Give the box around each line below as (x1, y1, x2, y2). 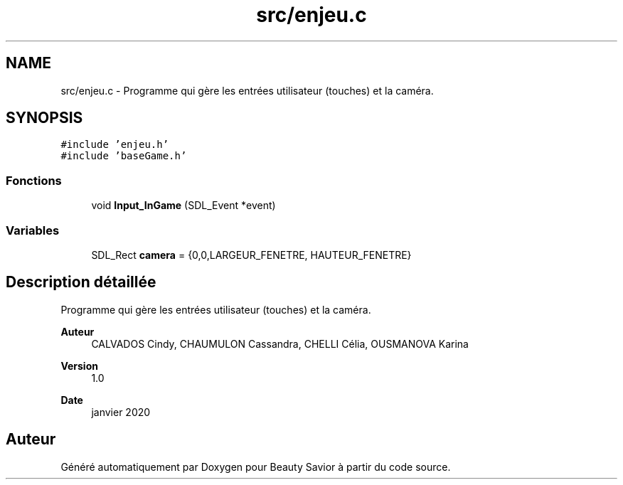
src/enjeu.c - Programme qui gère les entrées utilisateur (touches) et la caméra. (60, 84, 434, 97)
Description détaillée (6, 273, 156, 292)
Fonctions (6, 173, 62, 188)
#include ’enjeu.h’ (60, 139, 169, 151)
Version (60, 359, 98, 372)
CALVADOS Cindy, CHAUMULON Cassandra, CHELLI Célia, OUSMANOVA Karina (91, 337, 469, 350)
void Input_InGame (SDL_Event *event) (91, 199, 276, 212)
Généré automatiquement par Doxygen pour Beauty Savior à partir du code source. (60, 460, 451, 473)
